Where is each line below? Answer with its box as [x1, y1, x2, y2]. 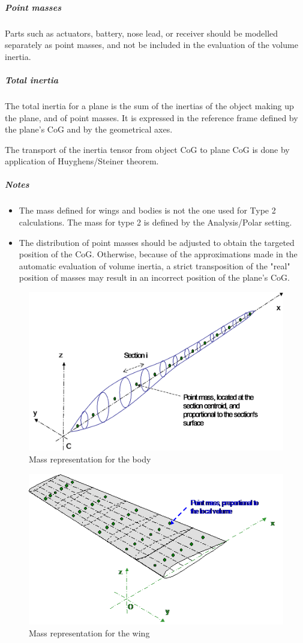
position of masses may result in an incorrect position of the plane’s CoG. [19, 271, 290, 284]
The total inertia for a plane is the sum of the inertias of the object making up [5, 99, 294, 112]
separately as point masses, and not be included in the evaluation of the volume [5, 38, 298, 51]
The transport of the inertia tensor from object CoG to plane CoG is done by [5, 143, 290, 155]
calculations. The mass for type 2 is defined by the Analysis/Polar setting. [19, 216, 292, 229]
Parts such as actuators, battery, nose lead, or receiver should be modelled [5, 26, 278, 39]
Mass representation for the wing [29, 626, 150, 639]
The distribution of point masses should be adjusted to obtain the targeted [19, 236, 295, 248]
